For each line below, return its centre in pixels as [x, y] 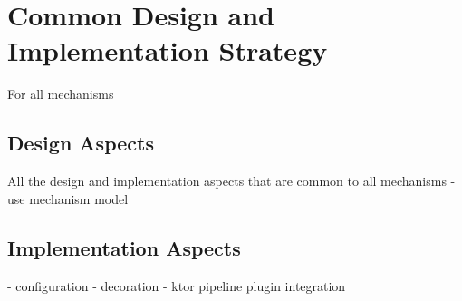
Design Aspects [81, 143]
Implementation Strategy [168, 50]
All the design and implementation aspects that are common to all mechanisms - [231, 181]
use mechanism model [68, 198]
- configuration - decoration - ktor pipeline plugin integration [177, 285]
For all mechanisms [61, 94]
